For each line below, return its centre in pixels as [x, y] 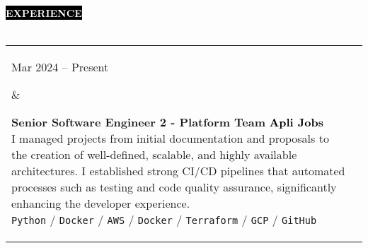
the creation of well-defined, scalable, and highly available [154, 155]
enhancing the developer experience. [101, 203]
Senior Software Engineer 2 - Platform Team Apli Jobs [168, 122]
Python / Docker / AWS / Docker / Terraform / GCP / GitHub [164, 220]
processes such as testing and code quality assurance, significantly [174, 187]
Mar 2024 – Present [60, 67]
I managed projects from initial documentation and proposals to [170, 138]
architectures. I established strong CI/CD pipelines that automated [178, 171]
